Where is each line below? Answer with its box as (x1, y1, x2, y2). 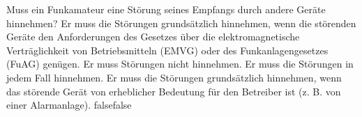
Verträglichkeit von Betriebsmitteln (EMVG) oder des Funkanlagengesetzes (6, 42, 329, 57)
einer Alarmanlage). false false (6, 97, 132, 112)
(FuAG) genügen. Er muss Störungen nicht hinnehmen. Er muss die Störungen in (6, 56, 354, 71)
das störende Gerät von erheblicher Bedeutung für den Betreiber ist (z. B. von (6, 84, 341, 98)
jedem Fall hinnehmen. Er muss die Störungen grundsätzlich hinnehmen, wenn (6, 70, 342, 84)
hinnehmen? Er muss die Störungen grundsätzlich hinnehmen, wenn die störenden (6, 15, 356, 30)
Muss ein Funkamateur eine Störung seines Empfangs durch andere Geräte (6, 2, 326, 16)
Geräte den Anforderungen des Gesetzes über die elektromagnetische (6, 29, 300, 44)
